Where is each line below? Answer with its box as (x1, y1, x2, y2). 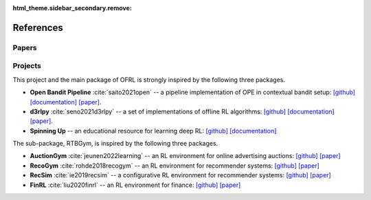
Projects (12, 61, 41, 71)
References (12, 21, 63, 34)
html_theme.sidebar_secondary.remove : (12, 4, 132, 12)
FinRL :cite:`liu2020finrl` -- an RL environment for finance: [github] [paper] (30, 181, 241, 189)
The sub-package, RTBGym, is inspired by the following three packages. (12, 140, 218, 148)
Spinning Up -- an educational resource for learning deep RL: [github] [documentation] (30, 126, 277, 135)
